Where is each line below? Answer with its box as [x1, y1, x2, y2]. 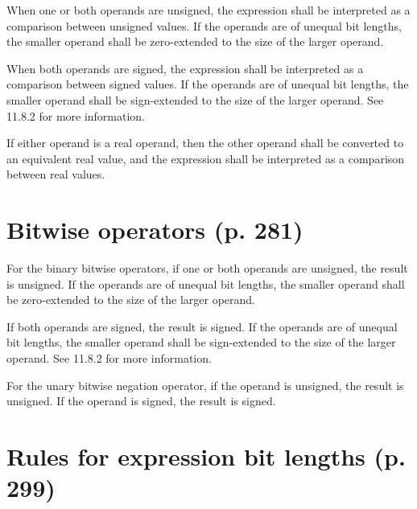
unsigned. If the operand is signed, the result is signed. [6, 392, 276, 409]
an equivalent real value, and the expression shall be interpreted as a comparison [6, 150, 405, 166]
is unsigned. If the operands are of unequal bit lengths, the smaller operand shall [6, 275, 405, 292]
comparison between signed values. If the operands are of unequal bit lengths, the [6, 76, 409, 92]
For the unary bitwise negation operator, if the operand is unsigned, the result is [6, 376, 404, 393]
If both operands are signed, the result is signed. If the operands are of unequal [6, 318, 398, 335]
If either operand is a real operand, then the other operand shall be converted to [6, 134, 404, 151]
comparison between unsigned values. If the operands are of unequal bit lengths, [6, 17, 402, 34]
